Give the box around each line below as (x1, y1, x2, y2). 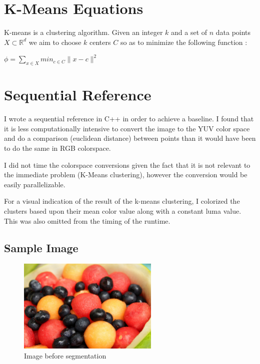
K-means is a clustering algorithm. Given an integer (4, 27, 163, 37)
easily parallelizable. (4, 179, 65, 189)
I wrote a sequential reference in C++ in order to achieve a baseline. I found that (4, 113, 254, 124)
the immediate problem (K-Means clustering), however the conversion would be (4, 169, 247, 180)
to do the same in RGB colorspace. (4, 143, 111, 153)
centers (89, 36, 111, 47)
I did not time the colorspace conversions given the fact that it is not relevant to (4, 159, 250, 170)
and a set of (171, 27, 207, 37)
